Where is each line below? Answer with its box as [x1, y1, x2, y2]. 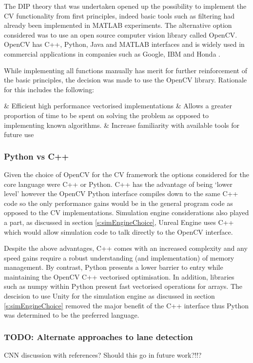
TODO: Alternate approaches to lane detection [4, 330, 193, 343]
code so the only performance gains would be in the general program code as [4, 198, 233, 208]
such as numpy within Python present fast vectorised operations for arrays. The [4, 281, 243, 291]
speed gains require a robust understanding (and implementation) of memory [4, 252, 234, 262]
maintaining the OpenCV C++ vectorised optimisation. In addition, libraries [4, 271, 234, 282]
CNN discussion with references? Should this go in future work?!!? [4, 350, 202, 360]
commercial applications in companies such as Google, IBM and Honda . [4, 48, 220, 59]
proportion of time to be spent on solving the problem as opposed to [4, 110, 209, 120]
